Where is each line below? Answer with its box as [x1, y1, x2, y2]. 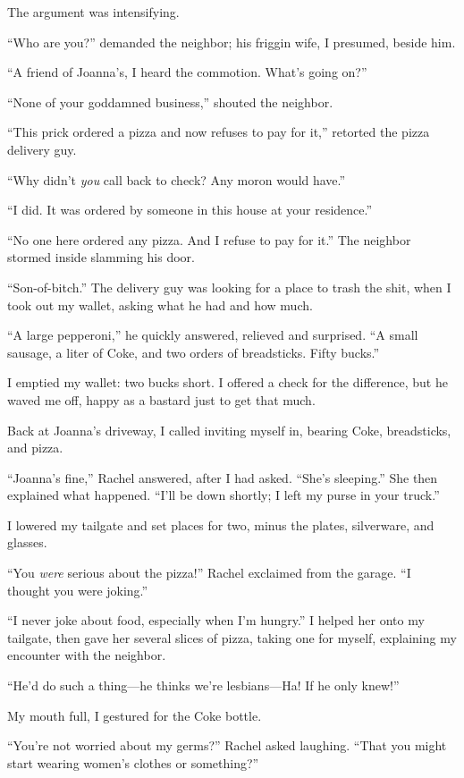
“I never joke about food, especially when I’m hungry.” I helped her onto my [7, 611, 425, 630]
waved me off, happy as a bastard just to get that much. [7, 390, 316, 409]
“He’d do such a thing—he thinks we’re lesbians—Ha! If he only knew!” [7, 676, 400, 695]
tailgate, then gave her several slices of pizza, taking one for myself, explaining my [7, 628, 457, 647]
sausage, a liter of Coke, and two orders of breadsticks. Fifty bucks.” [7, 342, 380, 361]
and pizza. [7, 438, 63, 457]
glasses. [7, 533, 47, 552]
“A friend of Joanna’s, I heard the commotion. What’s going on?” [7, 63, 367, 81]
